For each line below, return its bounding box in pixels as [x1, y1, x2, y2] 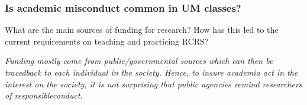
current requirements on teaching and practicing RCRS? [5, 35, 209, 47]
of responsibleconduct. [5, 89, 83, 101]
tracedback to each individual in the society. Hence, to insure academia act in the [5, 66, 298, 78]
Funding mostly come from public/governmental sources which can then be [5, 55, 273, 67]
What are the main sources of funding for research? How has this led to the [5, 23, 279, 36]
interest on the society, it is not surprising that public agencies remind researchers [5, 77, 302, 90]
